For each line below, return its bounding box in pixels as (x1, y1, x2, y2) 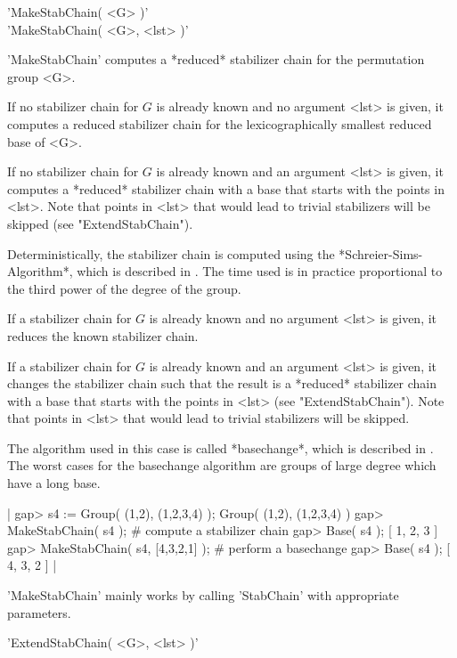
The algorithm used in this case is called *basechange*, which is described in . (7, 438, 434, 457)
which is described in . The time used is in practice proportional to (77, 262, 443, 280)
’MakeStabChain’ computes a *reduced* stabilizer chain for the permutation (7, 50, 425, 69)
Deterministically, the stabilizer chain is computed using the (7, 244, 335, 263)
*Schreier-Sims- (339, 244, 423, 263)
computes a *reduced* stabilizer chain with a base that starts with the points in (7, 179, 445, 198)
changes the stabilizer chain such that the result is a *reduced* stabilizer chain (7, 374, 437, 393)
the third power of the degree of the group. (7, 279, 241, 297)
